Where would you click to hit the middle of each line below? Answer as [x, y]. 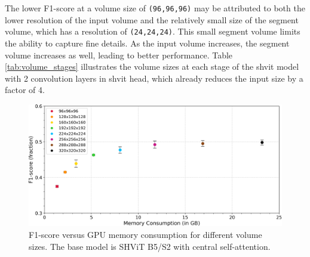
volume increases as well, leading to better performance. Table [119, 55]
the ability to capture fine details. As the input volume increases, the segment [147, 43]
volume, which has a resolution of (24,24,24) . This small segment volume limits [153, 31]
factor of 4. [25, 90]
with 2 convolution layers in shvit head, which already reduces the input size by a [154, 78]
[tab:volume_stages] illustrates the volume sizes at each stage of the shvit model [152, 66]
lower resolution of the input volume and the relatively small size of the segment [152, 19]
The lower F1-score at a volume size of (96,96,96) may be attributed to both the [155, 8]
